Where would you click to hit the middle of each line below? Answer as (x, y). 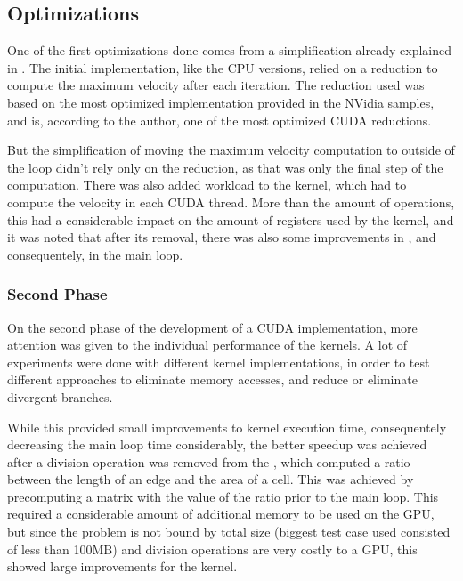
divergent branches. (60, 396)
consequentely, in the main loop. (95, 254)
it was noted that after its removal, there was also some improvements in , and (222, 237)
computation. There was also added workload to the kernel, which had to (207, 185)
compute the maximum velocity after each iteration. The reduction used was (216, 85)
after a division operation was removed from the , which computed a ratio (209, 461)
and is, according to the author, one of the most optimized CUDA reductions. (219, 120)
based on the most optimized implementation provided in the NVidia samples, (221, 102)
